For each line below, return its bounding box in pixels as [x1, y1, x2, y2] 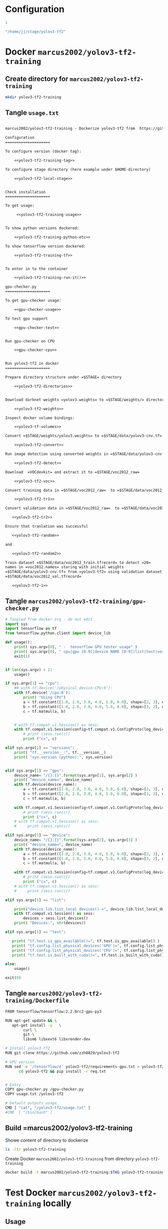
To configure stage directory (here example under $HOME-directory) [5, 167, 151, 172]
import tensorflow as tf [5, 626, 57, 631]
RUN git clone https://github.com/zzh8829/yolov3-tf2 [5, 1051, 120, 1056]
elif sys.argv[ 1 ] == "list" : [5, 897, 66, 903]
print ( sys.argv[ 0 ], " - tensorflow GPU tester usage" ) [14, 645, 137, 650]
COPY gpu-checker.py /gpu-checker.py [5, 1087, 84, 1092]
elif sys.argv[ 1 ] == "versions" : [5, 745, 75, 750]
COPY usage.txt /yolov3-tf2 [5, 1092, 64, 1097]
